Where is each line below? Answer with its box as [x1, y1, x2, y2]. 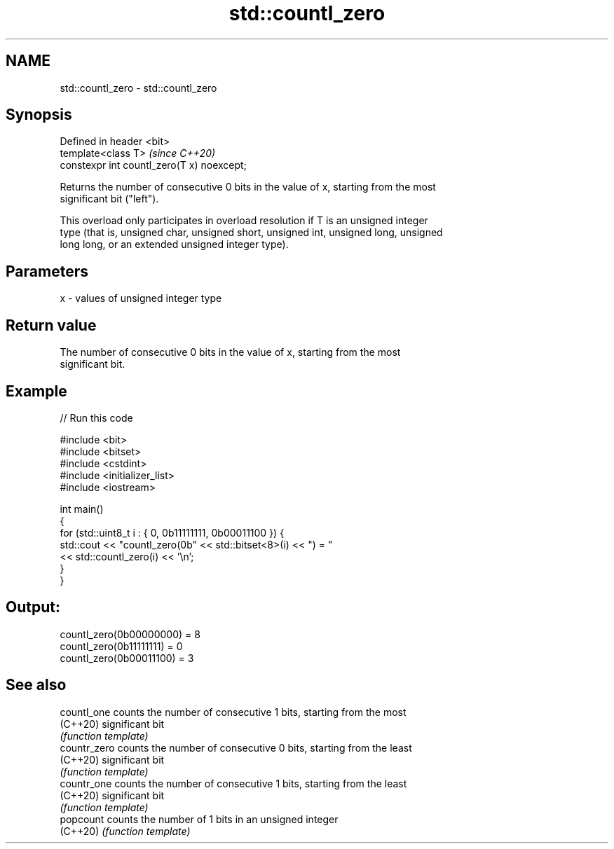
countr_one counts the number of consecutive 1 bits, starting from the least [60, 777, 407, 789]
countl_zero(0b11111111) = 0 [60, 640, 183, 652]
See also [6, 676, 67, 694]
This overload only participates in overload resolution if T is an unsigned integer [60, 214, 428, 227]
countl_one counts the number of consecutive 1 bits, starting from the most [60, 705, 407, 718]
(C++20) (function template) [60, 824, 191, 837]
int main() [60, 502, 104, 515]
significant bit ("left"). [60, 193, 159, 205]
